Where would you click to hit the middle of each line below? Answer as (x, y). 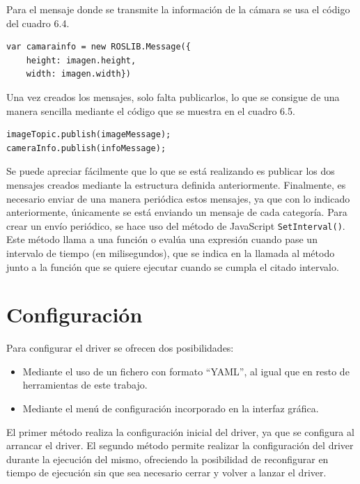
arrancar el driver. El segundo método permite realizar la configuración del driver (180, 445)
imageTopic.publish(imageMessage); (89, 135)
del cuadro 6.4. (38, 23)
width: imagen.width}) (78, 74)
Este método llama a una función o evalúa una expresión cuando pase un (162, 239)
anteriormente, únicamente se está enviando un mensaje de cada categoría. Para (177, 212)
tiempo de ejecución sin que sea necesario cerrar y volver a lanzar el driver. (166, 473)
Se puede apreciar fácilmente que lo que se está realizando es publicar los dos (171, 171)
